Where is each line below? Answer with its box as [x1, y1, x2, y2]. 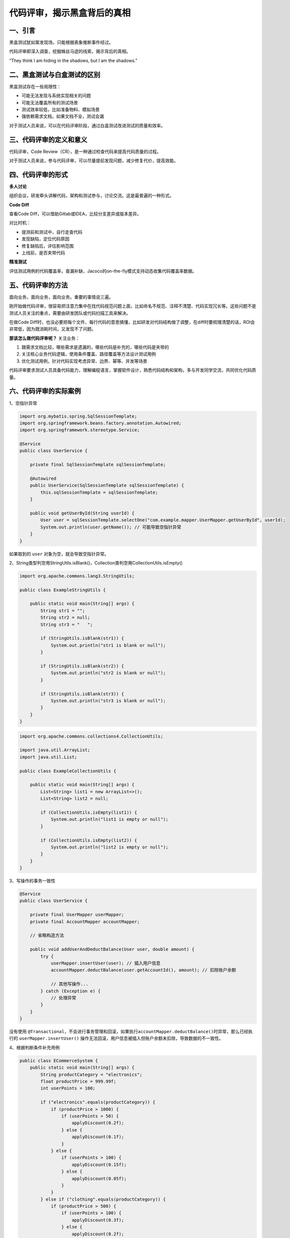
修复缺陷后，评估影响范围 [21, 243, 74, 249]
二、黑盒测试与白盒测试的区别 [9, 70, 100, 79]
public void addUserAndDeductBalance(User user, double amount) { [30, 946, 195, 952]
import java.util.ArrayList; [19, 747, 91, 753]
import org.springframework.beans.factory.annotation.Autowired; [19, 420, 182, 426]
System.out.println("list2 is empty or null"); [50, 844, 169, 850]
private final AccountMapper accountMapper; [30, 919, 140, 925]
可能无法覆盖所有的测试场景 [21, 100, 78, 105]
